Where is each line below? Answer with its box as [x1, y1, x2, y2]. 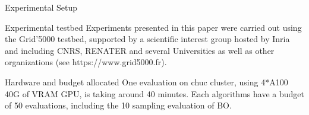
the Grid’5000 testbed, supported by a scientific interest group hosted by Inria [5, 33, 290, 45]
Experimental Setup [5, 1, 77, 13]
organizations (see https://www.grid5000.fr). [5, 56, 167, 68]
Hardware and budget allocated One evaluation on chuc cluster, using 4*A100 [5, 75, 288, 88]
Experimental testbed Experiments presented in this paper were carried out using [5, 21, 302, 33]
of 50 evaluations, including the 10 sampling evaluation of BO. [5, 99, 232, 111]
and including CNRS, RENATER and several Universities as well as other [5, 44, 275, 56]
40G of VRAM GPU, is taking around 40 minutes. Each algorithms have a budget [5, 87, 304, 100]
